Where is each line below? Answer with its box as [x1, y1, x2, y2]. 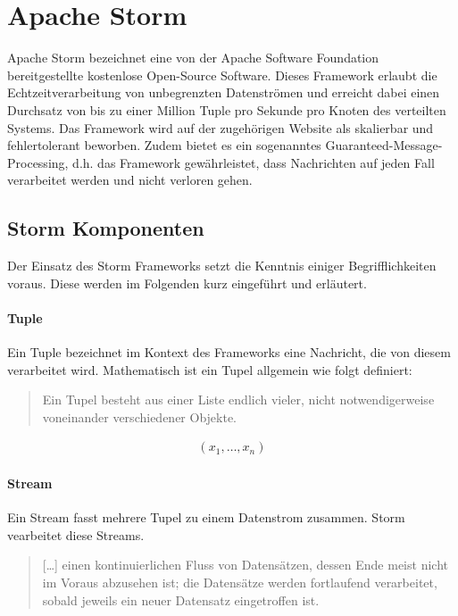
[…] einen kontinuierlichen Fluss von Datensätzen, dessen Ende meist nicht [42, 555, 448, 574]
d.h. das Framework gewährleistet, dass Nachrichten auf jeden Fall [72, 153, 435, 171]
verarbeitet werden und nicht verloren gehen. [7, 171, 253, 189]
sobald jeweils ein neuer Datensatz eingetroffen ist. [42, 590, 320, 609]
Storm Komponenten [7, 214, 204, 242]
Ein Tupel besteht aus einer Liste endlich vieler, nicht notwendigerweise [42, 390, 435, 409]
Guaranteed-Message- [325, 136, 443, 154]
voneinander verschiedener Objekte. [42, 407, 237, 426]
